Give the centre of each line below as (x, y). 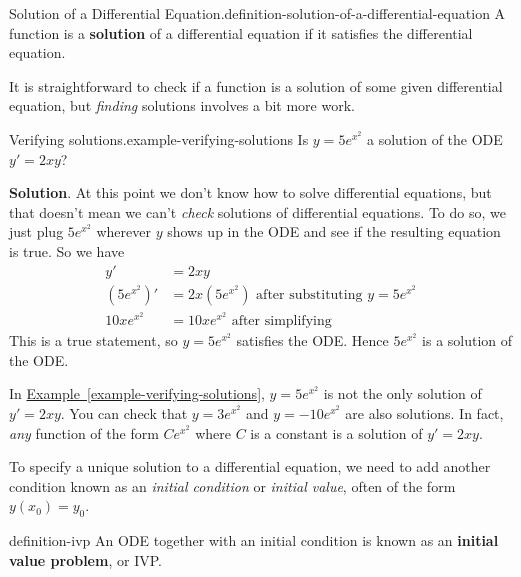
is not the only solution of (402, 393)
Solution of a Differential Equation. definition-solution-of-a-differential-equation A (257, 13)
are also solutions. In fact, (424, 413)
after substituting (309, 294)
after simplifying (281, 321)
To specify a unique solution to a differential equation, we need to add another (250, 466)
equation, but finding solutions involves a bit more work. (182, 105)
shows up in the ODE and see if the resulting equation (334, 231)
